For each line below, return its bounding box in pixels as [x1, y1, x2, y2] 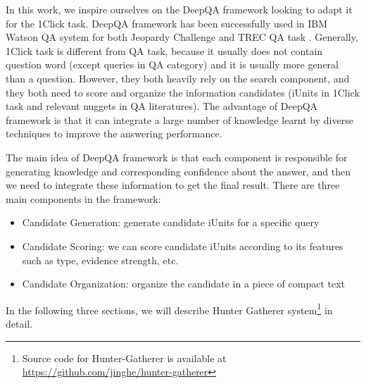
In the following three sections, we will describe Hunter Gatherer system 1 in [6, 300, 333, 317]
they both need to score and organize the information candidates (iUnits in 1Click [6, 85, 360, 99]
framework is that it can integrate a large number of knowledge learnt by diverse [6, 112, 353, 127]
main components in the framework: [6, 191, 161, 206]
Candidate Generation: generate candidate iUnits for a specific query [22, 215, 320, 230]
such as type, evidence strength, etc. [22, 252, 179, 267]
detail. [6, 316, 33, 330]
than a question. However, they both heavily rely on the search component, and [6, 70, 350, 85]
